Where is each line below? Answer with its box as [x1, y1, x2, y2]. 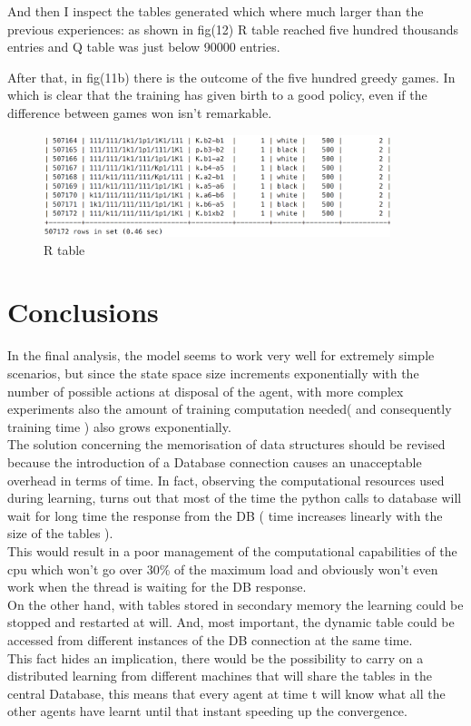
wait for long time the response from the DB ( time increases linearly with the [7, 505, 443, 525]
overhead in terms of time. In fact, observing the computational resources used [7, 470, 445, 489]
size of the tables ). [7, 524, 113, 543]
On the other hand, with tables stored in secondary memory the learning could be [7, 594, 464, 613]
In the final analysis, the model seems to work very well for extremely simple [7, 346, 435, 365]
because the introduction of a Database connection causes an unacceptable [7, 452, 422, 471]
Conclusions [7, 293, 159, 330]
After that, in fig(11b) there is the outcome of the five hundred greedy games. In [7, 67, 456, 86]
